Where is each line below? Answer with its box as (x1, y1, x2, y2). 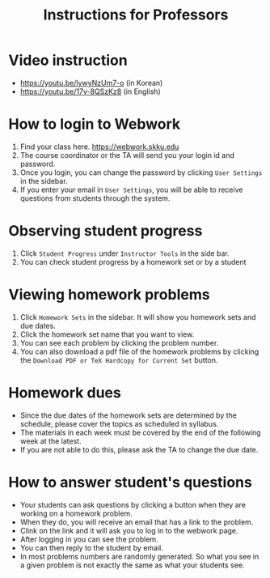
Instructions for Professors (43, 6, 229, 24)
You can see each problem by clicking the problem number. (19, 338, 219, 347)
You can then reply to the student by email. (19, 542, 164, 552)
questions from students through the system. (19, 193, 171, 203)
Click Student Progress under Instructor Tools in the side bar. (19, 249, 230, 258)
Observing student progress (8, 222, 203, 240)
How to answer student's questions (8, 473, 252, 491)
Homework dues (8, 383, 121, 402)
